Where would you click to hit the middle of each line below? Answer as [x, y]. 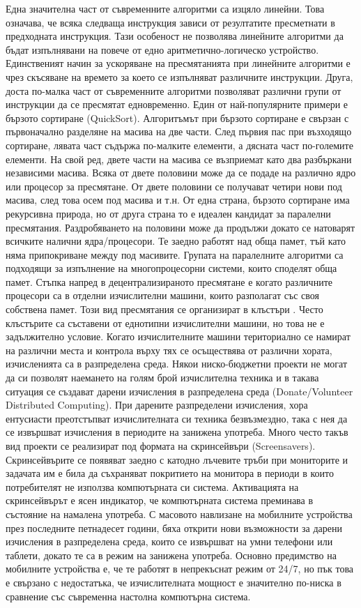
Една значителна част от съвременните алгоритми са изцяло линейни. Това [165, 8]
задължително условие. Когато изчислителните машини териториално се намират [178, 336]
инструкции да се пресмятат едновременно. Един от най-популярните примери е [177, 104]
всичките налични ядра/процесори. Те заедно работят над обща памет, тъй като [176, 241]
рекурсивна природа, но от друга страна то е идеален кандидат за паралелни [168, 213]
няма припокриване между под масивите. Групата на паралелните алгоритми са [175, 254]
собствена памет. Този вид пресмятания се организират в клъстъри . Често [164, 309]
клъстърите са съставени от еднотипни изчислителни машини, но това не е [165, 322]
